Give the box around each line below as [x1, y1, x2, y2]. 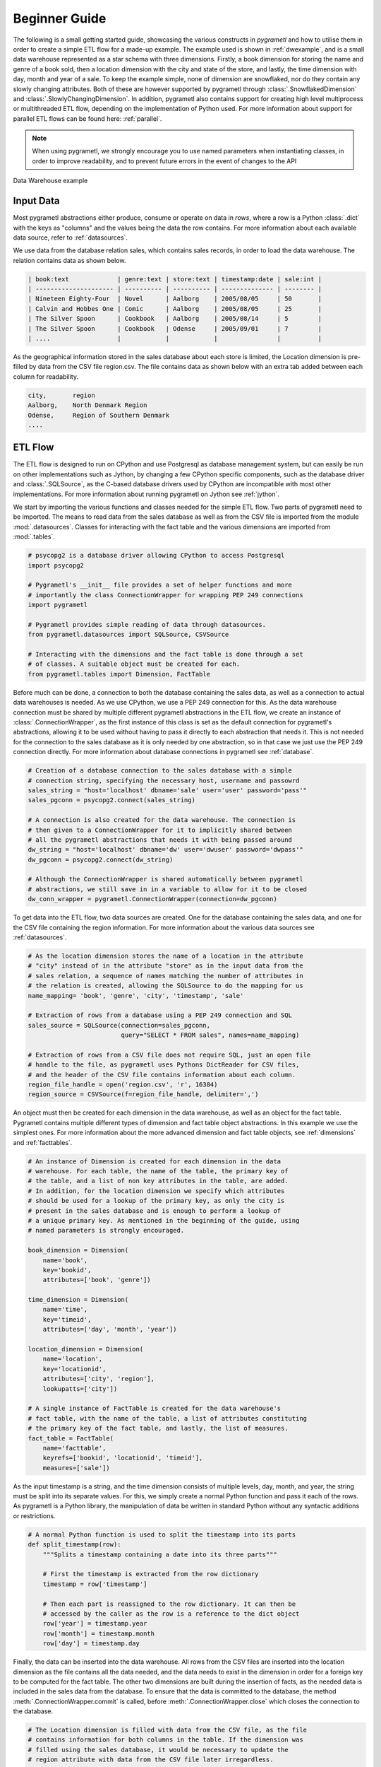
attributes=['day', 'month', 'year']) [42, 1325, 177, 1334]
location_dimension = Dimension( [28, 1345, 144, 1354]
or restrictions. [13, 1511, 56, 1520]
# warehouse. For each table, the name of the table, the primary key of [28, 1167, 289, 1175]
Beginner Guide [13, 11, 107, 26]
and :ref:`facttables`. [13, 1138, 73, 1146]
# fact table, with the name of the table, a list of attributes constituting [28, 1414, 307, 1422]
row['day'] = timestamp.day [42, 1640, 140, 1648]
